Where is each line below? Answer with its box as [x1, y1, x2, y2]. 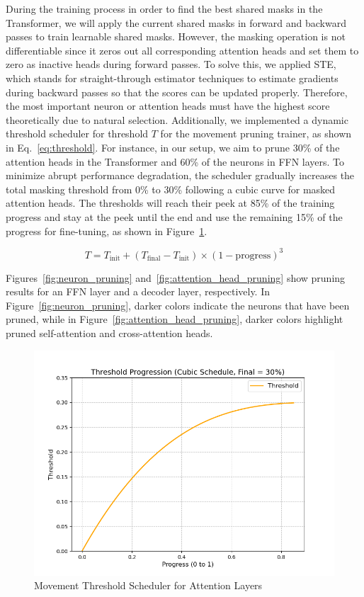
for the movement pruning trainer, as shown [160, 126, 352, 141]
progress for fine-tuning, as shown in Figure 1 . [6, 223, 207, 238]
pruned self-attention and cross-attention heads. [6, 325, 213, 340]
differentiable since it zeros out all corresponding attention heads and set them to [6, 42, 359, 57]
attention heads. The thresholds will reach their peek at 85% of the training [6, 195, 335, 210]
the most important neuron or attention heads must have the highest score [6, 98, 330, 113]
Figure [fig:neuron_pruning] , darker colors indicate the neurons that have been [6, 297, 350, 312]
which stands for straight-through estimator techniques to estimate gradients [6, 70, 339, 85]
